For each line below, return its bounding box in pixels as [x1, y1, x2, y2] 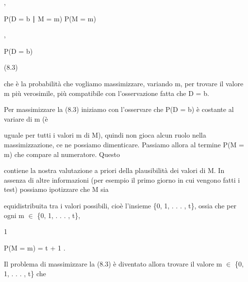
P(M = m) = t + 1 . [4, 242, 66, 252]
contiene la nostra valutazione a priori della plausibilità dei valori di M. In [4, 165, 225, 175]
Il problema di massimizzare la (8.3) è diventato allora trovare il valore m [4, 259, 222, 269]
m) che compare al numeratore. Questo [4, 149, 120, 159]
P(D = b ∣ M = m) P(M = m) [4, 13, 96, 23]
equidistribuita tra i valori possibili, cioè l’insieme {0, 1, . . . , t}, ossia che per [4, 200, 236, 210]
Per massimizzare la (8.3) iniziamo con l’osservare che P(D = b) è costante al [4, 104, 234, 114]
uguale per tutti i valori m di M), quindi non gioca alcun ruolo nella [4, 130, 206, 140]
